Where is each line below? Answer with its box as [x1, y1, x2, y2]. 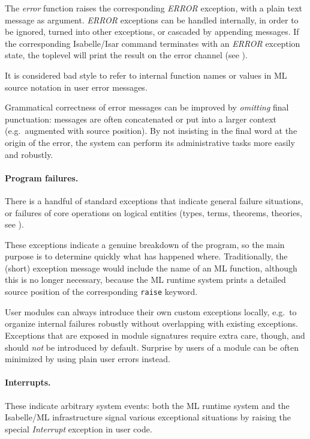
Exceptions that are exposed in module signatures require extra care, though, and [5, 328, 305, 341]
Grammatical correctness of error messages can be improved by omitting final [5, 101, 289, 114]
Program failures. [5, 171, 79, 184]
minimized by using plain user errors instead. [5, 353, 170, 365]
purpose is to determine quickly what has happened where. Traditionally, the [5, 250, 288, 262]
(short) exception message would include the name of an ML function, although [5, 261, 297, 274]
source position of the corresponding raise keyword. [5, 285, 198, 298]
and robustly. [5, 148, 53, 160]
